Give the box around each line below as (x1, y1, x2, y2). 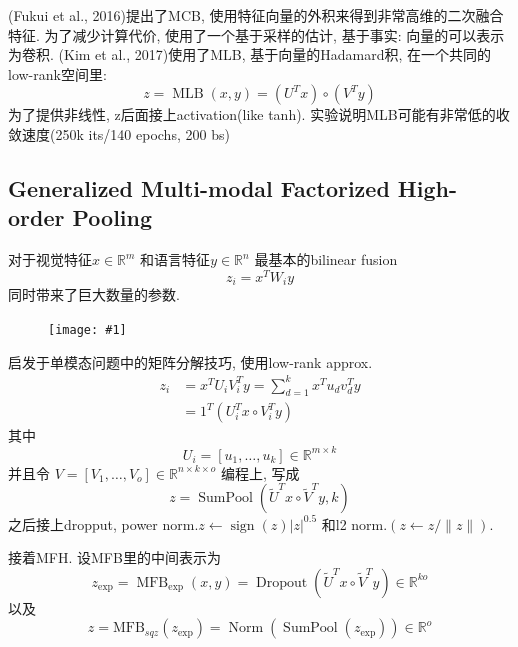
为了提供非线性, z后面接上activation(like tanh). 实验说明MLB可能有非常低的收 (8, 104, 510, 125)
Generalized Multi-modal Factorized (8, 172, 390, 203)
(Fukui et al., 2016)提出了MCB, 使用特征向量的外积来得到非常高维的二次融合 (8, 5, 504, 25)
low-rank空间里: (8, 63, 107, 84)
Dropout (256, 575, 308, 590)
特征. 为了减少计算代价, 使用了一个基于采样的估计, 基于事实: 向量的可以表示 (8, 24, 505, 45)
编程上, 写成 (221, 462, 300, 483)
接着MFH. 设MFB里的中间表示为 (8, 547, 221, 568)
